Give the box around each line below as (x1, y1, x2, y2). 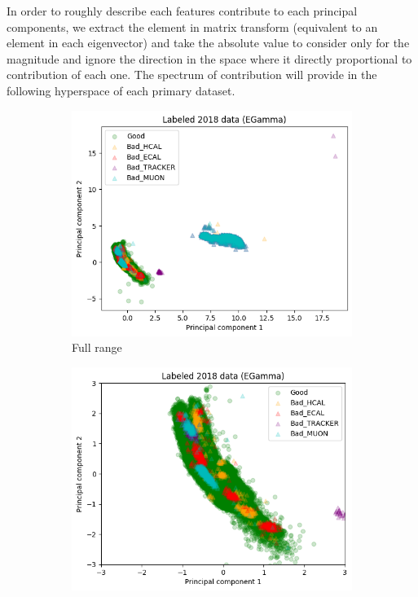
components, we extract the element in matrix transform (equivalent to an (7, 18, 378, 35)
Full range (72, 339, 122, 356)
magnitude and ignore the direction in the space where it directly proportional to (7, 50, 412, 67)
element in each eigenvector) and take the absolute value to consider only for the (7, 34, 410, 51)
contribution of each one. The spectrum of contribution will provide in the (7, 66, 377, 83)
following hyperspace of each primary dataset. (7, 81, 235, 99)
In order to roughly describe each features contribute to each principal (7, 2, 358, 19)
